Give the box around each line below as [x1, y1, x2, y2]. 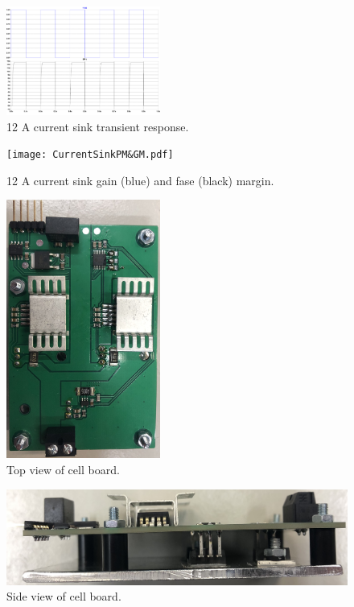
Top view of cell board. [6, 461, 120, 478]
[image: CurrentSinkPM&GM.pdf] [6, 149, 174, 161]
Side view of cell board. [6, 588, 121, 605]
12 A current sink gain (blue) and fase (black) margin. [6, 171, 274, 188]
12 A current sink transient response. [6, 118, 189, 134]
